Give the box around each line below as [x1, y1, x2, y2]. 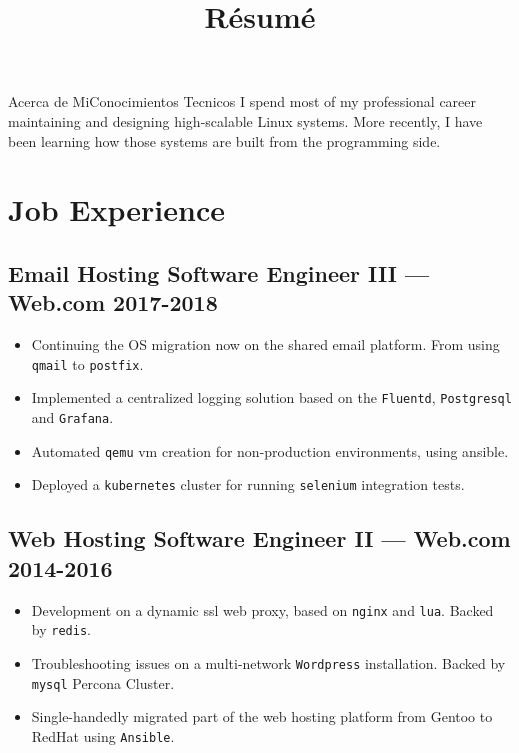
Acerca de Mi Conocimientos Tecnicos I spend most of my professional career [8, 91, 477, 112]
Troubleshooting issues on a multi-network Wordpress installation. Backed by [31, 652, 506, 673]
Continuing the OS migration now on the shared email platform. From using [31, 334, 500, 355]
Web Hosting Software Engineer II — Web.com [8, 523, 511, 554]
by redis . [31, 619, 91, 640]
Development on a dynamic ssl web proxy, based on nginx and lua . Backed [31, 599, 494, 620]
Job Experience [8, 189, 225, 230]
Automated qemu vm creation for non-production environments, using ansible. [31, 440, 509, 461]
